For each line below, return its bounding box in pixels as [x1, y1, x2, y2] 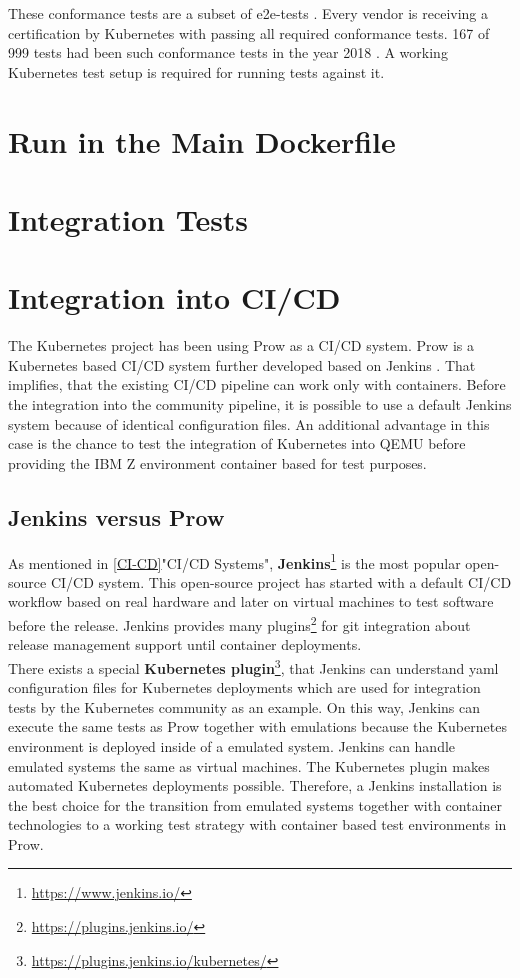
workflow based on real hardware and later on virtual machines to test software [8, 591, 494, 612]
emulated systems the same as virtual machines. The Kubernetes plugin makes [8, 755, 490, 776]
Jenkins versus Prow [8, 501, 225, 532]
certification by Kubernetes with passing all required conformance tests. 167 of [8, 22, 490, 43]
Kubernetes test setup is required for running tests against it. [8, 61, 385, 82]
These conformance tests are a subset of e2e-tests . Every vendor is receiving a [8, 3, 489, 23]
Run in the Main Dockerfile [8, 120, 396, 161]
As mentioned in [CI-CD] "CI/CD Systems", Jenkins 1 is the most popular [8, 549, 461, 573]
